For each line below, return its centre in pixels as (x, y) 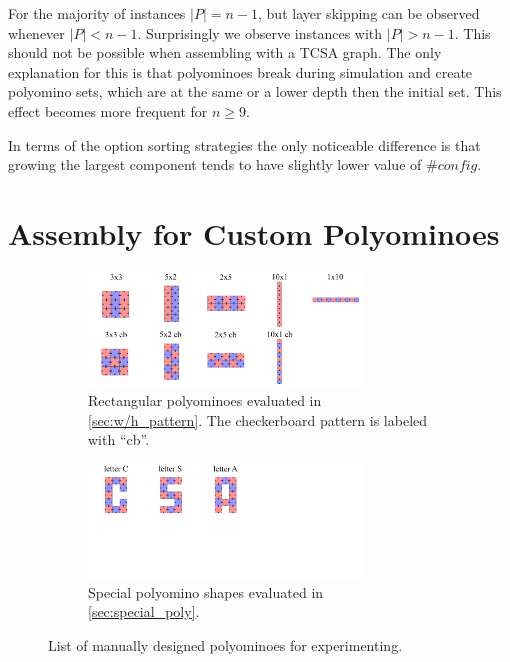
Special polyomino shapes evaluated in (206, 591)
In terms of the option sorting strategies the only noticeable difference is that (244, 144)
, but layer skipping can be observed (369, 13)
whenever (36, 32)
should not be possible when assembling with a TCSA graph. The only (225, 52)
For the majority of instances (97, 13)
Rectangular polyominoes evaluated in (205, 399)
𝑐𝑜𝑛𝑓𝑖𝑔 (457, 166)
